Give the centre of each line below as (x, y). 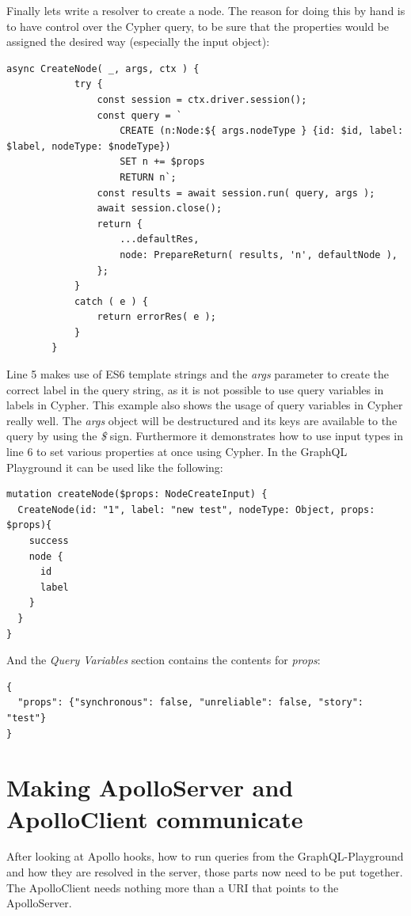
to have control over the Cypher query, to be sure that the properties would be (198, 26)
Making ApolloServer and (150, 787)
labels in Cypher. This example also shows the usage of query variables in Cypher (205, 405)
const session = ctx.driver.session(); (202, 99)
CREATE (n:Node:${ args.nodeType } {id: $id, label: (262, 131)
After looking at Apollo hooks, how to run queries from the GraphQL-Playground (205, 856)
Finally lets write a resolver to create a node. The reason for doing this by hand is (206, 10)
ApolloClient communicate (155, 818)
